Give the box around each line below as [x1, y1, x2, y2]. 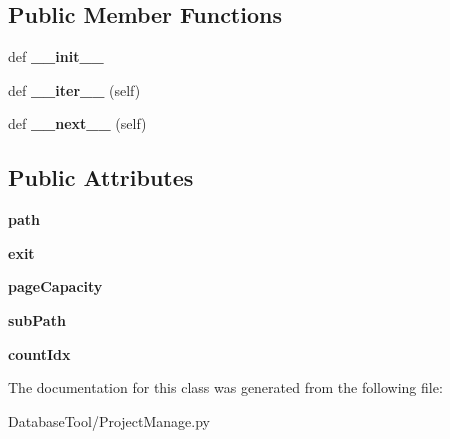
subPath [8, 309, 66, 330]
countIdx [8, 343, 71, 364]
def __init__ [8, 46, 104, 67]
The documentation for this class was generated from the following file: [8, 377, 443, 398]
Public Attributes [8, 162, 194, 193]
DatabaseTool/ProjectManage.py [8, 410, 210, 431]
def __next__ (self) [8, 113, 147, 134]
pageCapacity [8, 276, 103, 297]
